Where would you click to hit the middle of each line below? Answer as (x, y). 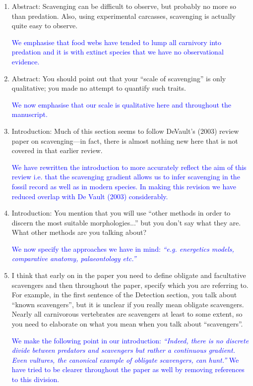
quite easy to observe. (45, 26)
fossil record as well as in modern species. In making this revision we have (124, 186)
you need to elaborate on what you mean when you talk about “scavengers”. (127, 324)
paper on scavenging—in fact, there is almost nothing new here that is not (125, 140)
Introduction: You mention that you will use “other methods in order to (121, 213)
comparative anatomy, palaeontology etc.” (74, 258)
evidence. (26, 61)
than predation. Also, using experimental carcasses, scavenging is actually (124, 16)
